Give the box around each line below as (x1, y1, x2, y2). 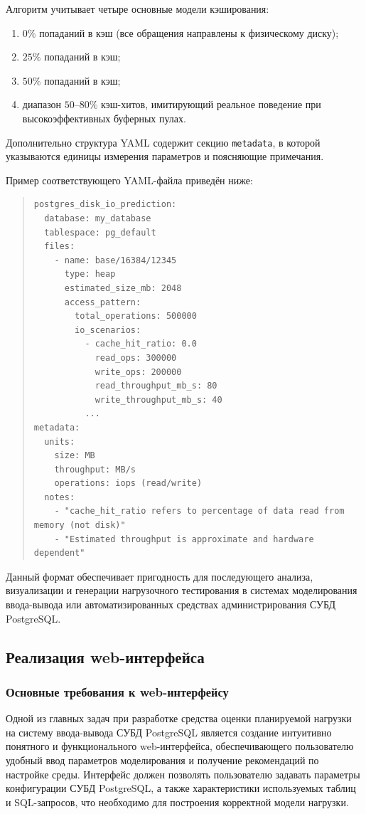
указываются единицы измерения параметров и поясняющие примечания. (6, 149, 324, 164)
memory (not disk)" (33, 520, 126, 531)
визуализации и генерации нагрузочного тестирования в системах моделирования (6, 583, 357, 598)
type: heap (64, 269, 116, 280)
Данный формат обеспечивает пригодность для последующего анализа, (6, 569, 313, 583)
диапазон (22, 97, 62, 112)
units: (44, 436, 75, 447)
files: (44, 241, 75, 252)
